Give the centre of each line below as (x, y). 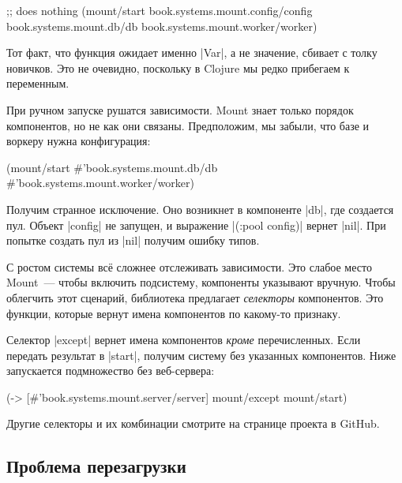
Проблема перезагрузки (96, 466)
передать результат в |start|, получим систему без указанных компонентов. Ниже (201, 355)
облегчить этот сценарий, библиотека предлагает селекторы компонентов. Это (195, 297)
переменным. (38, 83)
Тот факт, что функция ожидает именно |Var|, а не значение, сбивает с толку (192, 52)
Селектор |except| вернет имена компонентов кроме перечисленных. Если (184, 340)
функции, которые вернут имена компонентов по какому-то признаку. (174, 313)
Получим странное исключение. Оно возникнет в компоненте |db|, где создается (200, 209)
